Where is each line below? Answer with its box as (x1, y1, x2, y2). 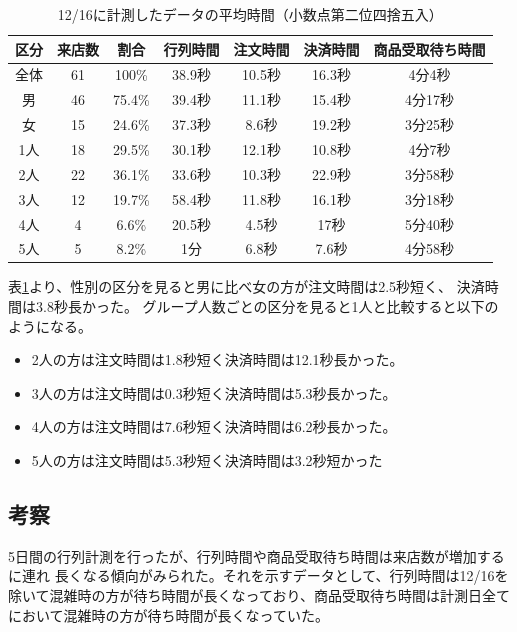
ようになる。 (8, 315, 92, 336)
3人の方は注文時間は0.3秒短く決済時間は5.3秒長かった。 (31, 382, 397, 403)
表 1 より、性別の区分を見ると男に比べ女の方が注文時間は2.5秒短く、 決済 (8, 276, 485, 297)
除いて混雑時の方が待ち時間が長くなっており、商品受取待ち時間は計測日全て (8, 584, 510, 605)
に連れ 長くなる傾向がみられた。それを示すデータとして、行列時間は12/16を (8, 565, 509, 586)
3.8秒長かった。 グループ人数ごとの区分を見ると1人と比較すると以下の (35, 296, 499, 317)
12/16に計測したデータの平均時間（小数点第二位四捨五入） (57, 4, 443, 24)
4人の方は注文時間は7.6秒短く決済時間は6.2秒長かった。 (31, 416, 397, 437)
